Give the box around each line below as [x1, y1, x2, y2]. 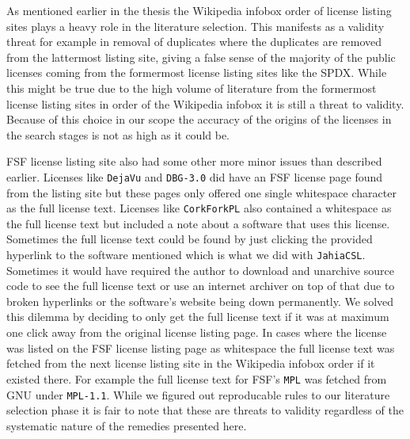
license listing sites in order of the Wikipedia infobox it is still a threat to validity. [6, 95, 404, 112]
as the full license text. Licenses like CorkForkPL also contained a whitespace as [6, 200, 392, 216]
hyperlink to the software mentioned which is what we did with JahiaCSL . [6, 246, 366, 263]
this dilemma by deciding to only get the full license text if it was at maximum [6, 308, 389, 325]
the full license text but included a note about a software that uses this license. [6, 215, 390, 231]
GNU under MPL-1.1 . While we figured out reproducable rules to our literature [6, 386, 390, 403]
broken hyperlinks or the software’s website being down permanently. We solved [6, 292, 394, 309]
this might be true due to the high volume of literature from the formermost [6, 79, 377, 96]
